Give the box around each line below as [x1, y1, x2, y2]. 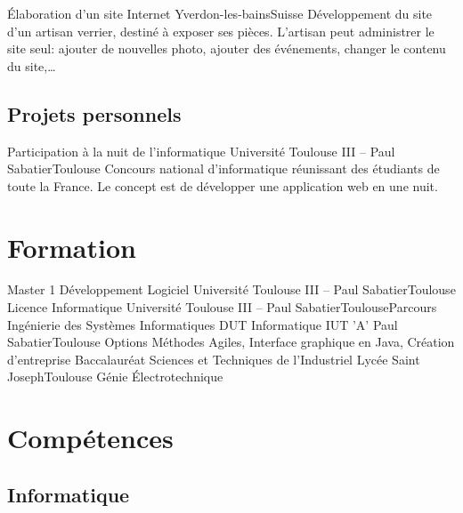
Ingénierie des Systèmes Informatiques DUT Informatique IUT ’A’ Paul [7, 315, 398, 333]
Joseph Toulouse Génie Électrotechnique [7, 367, 223, 386]
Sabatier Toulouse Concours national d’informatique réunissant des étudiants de [7, 159, 440, 178]
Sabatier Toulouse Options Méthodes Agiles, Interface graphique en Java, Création [7, 333, 455, 351]
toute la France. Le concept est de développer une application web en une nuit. [7, 176, 438, 195]
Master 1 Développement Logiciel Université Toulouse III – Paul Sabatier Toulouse [7, 280, 456, 299]
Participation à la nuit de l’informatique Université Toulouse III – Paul [7, 141, 395, 160]
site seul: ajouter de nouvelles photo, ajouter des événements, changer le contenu [7, 39, 446, 58]
